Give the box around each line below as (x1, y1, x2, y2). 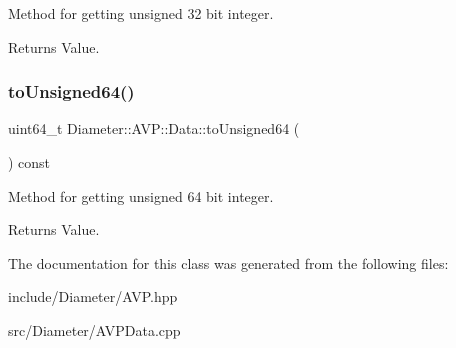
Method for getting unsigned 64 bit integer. (8, 185, 274, 206)
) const (8, 152, 51, 172)
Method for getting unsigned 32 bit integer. (8, 3, 274, 23)
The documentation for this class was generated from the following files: (8, 252, 449, 273)
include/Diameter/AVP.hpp (8, 286, 178, 307)
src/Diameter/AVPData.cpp (8, 319, 181, 340)
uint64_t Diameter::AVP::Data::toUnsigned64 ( (8, 118, 300, 139)
